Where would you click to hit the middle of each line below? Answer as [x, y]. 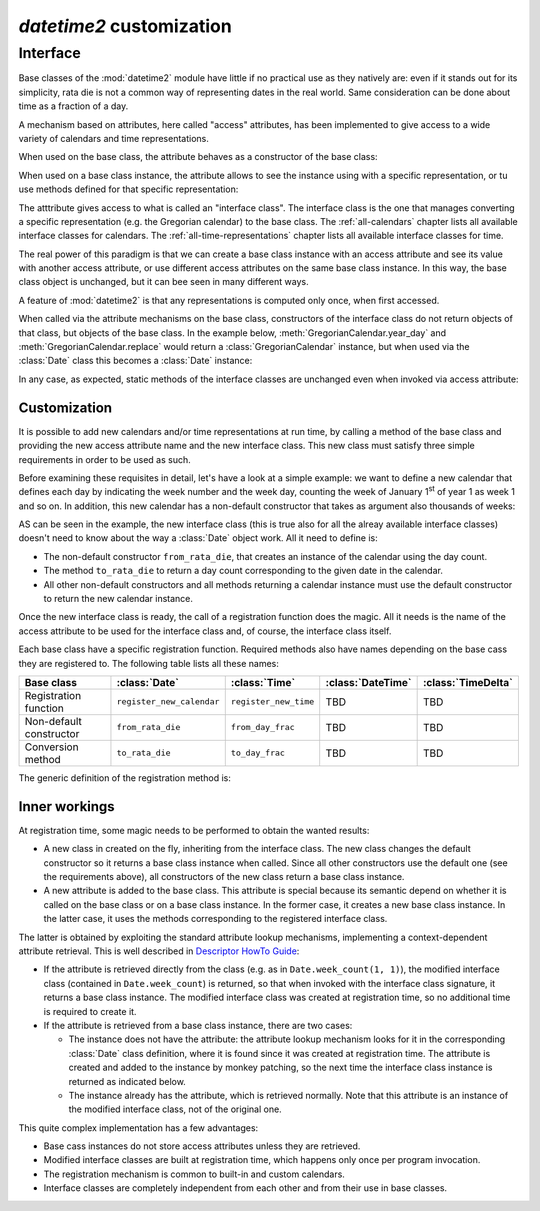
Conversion [51, 747]
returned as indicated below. [127, 1081]
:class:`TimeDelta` [468, 682]
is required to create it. [90, 1011]
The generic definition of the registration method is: [125, 777]
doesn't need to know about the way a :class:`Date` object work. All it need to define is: [198, 538]
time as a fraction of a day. [73, 106]
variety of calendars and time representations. [113, 138]
